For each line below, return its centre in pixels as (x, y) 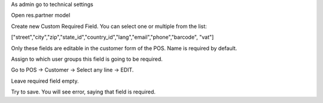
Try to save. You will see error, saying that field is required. (83, 92)
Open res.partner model (41, 15)
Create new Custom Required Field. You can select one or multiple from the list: (109, 26)
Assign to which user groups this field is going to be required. (87, 59)
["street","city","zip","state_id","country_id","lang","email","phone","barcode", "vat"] (112, 37)
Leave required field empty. (45, 81)
